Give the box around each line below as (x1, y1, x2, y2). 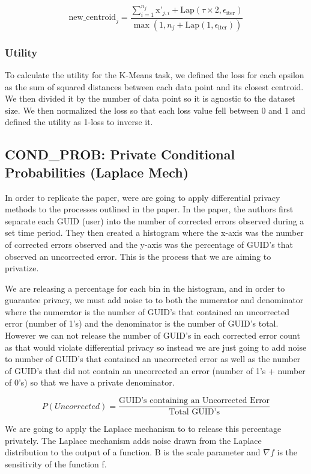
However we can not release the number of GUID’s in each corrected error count (5, 329, 300, 342)
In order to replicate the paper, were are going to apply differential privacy (5, 191, 280, 203)
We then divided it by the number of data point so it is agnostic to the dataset (5, 92, 295, 105)
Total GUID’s (169, 408, 220, 417)
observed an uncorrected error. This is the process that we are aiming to (5, 250, 271, 262)
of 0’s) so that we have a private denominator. (5, 376, 175, 389)
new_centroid (68, 13, 116, 22)
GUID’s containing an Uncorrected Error (118, 396, 270, 405)
